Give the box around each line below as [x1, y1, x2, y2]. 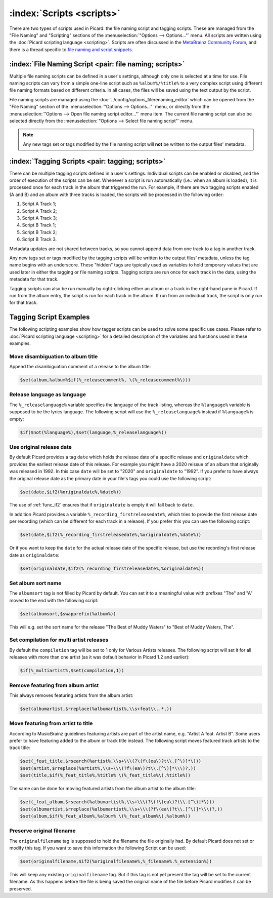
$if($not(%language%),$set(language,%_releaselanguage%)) [20, 430, 167, 435]
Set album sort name [9, 579, 62, 587]
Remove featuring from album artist [9, 682, 99, 689]
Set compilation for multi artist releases [9, 636, 109, 643]
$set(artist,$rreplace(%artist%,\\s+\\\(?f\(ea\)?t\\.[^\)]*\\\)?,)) [20, 765, 196, 771]
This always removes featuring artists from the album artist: [9, 692, 133, 698]
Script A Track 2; [22, 208, 58, 214]
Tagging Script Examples [9, 313, 90, 322]
